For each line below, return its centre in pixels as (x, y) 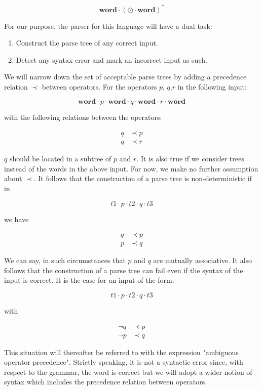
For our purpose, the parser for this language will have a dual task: (108, 26)
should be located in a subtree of (60, 159)
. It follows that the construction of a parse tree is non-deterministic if (143, 178)
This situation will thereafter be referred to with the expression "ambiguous (121, 352)
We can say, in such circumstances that (65, 260)
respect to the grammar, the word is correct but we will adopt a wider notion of (128, 372)
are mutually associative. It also (203, 260)
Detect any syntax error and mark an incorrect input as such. (111, 59)
